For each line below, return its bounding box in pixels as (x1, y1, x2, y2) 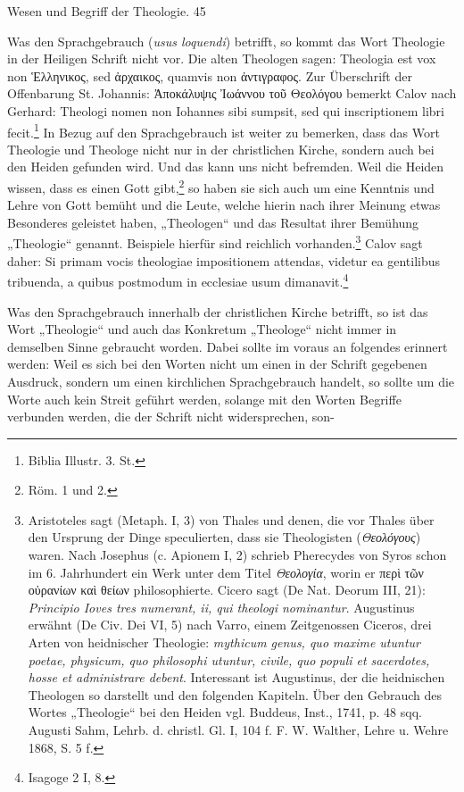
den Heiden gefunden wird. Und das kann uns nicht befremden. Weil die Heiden (7, 157, 444, 176)
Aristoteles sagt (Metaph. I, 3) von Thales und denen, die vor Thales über (28, 510, 435, 529)
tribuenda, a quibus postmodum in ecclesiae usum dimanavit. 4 (7, 270, 349, 290)
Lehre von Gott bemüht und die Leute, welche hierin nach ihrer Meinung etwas (7, 196, 441, 214)
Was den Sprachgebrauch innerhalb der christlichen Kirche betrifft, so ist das (7, 302, 428, 321)
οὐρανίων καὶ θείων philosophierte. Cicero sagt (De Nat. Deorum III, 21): (28, 580, 426, 599)
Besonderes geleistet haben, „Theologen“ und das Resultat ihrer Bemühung (7, 213, 419, 231)
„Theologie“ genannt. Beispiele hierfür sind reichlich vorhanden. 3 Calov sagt (7, 231, 423, 253)
